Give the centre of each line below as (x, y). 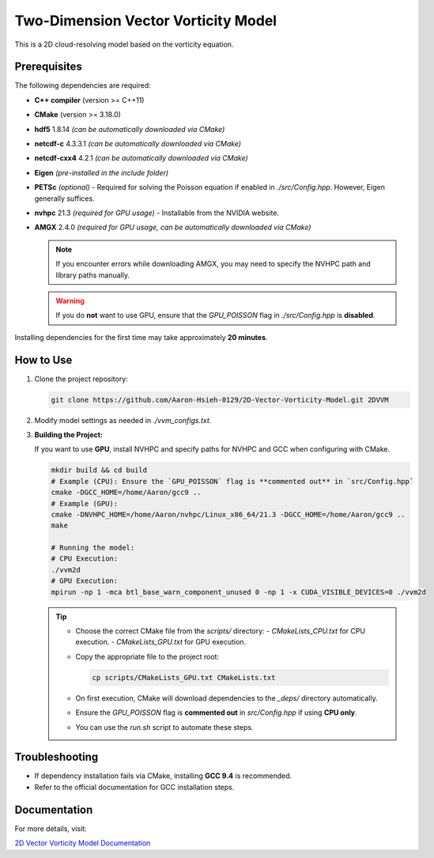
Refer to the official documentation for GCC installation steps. (134, 787)
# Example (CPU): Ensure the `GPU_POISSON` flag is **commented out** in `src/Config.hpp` (232, 481)
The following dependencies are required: (83, 85)
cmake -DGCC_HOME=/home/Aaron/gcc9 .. (126, 493)
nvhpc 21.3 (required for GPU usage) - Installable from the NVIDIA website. (157, 213)
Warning (70, 300)
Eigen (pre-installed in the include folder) (102, 172)
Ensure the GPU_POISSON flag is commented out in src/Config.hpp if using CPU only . (216, 712)
